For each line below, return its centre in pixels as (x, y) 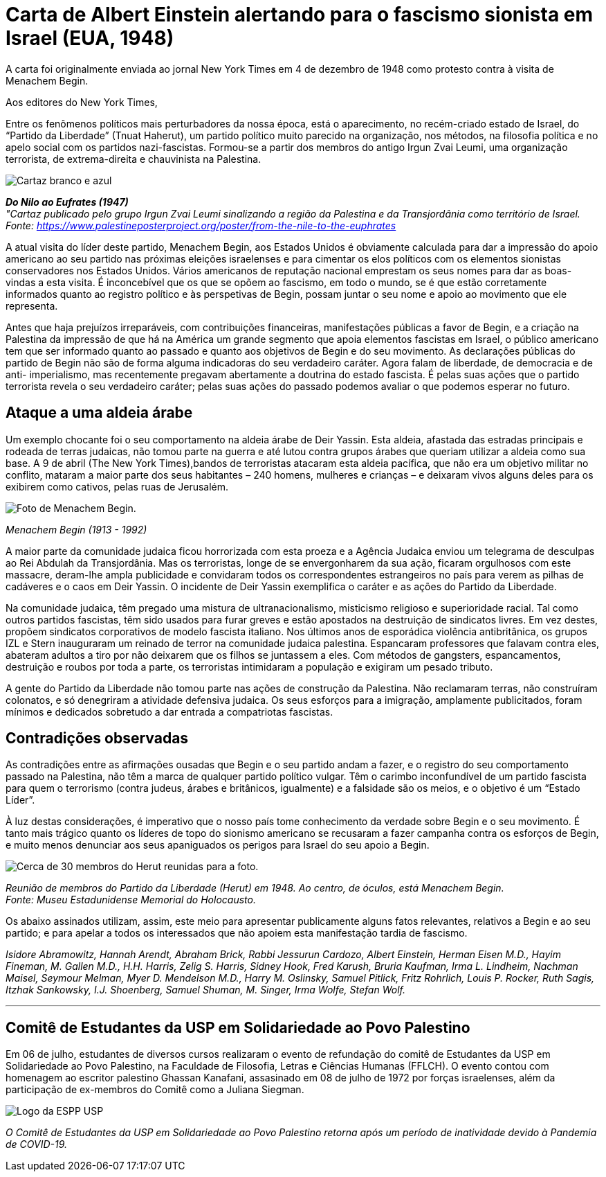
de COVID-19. (37, 1144)
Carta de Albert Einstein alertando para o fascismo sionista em (300, 15)
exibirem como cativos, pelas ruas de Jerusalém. (117, 486)
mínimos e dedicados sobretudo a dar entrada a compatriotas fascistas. (169, 711)
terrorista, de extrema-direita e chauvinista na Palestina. (134, 159)
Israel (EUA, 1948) (90, 38)
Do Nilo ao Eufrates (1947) (67, 202)
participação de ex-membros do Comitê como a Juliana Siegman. (155, 1090)
